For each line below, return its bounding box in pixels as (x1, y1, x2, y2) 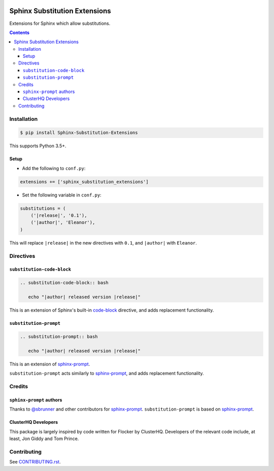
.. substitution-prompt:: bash (20, 334, 98, 340)
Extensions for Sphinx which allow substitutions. (9, 20, 111, 26)
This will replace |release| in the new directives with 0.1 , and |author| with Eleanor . (9, 240, 197, 246)
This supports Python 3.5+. (9, 143, 66, 149)
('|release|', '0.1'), (30, 213, 87, 218)
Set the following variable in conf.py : (22, 192, 101, 198)
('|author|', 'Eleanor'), (30, 220, 95, 225)
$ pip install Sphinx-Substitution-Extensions (20, 130, 138, 136)
